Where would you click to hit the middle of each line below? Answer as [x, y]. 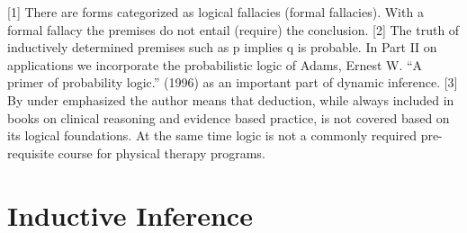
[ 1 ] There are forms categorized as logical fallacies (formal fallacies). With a [216, 12]
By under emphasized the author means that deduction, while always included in [231, 99]
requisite [31, 152]
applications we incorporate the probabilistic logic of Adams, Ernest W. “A [215, 64]
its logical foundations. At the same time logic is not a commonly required [212, 135]
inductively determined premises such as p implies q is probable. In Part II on [222, 47]
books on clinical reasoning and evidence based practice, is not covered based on [229, 117]
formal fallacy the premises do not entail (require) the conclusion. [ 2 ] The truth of [233, 29]
